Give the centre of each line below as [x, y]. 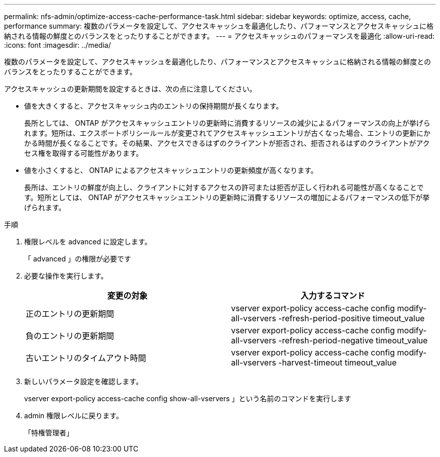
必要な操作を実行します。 [66, 276]
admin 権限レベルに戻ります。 [74, 416]
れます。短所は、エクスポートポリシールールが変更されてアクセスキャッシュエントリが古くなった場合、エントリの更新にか [228, 133]
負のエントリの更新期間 [70, 336]
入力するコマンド [333, 296]
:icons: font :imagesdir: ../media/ [58, 45]
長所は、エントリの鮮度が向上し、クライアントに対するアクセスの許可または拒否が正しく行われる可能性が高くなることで [224, 187]
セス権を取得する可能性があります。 [84, 153]
